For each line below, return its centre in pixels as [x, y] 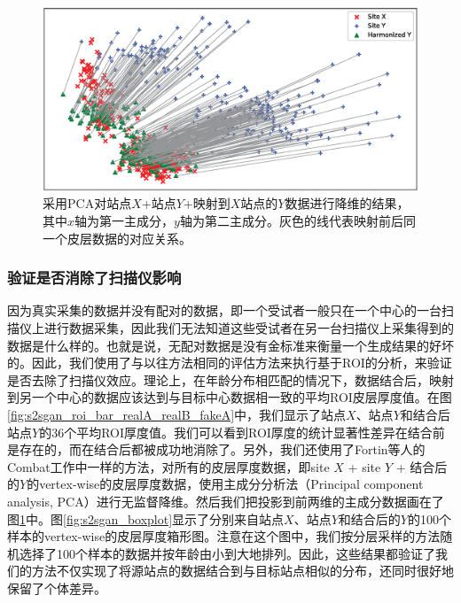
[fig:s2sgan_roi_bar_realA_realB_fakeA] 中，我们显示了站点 [177, 415]
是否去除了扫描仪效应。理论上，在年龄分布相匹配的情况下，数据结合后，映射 [230, 379]
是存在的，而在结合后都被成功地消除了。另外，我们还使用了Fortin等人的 [216, 449]
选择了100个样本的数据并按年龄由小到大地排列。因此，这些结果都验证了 [227, 553]
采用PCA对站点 [87, 203]
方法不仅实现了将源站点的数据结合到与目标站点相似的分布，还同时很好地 [242, 571]
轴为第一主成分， [125, 221]
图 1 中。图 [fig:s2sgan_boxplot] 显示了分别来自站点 [146, 518]
